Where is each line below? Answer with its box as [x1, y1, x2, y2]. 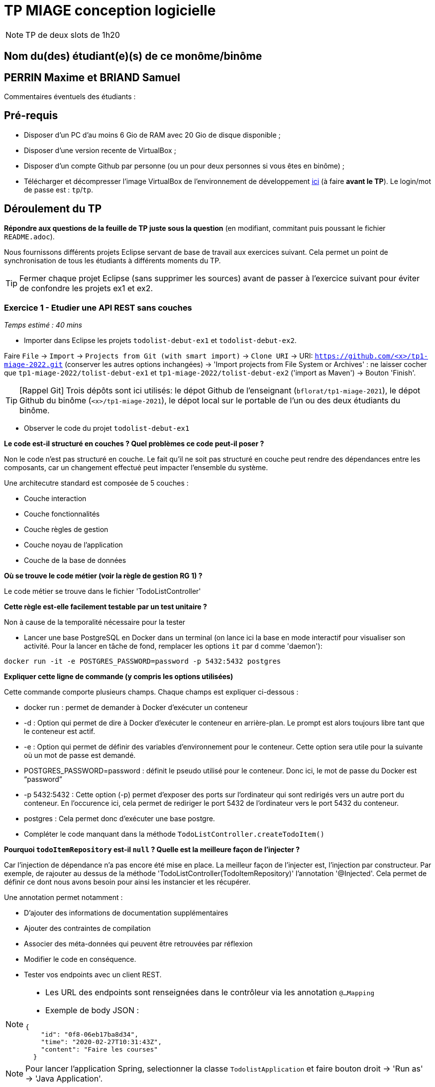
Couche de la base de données [24, 556, 126, 565]
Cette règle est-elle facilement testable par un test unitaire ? [4, 602, 207, 611]
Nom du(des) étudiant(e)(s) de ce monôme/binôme [4, 50, 262, 63]
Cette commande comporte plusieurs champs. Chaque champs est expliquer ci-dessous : [4, 688, 299, 697]
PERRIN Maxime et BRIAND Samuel [4, 71, 181, 84]
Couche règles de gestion [24, 525, 109, 534]
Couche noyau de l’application [24, 541, 123, 549]
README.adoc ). [4, 232, 55, 241]
